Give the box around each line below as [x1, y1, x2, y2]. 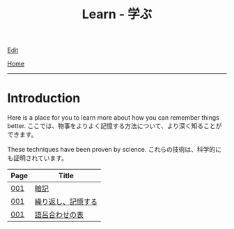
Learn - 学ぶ [81, 6, 153, 22]
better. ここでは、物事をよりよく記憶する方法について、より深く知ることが [7, 122, 222, 130]
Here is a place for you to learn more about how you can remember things [7, 113, 219, 122]
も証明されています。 [7, 154, 68, 162]
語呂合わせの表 [34, 210, 84, 220]
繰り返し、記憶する [34, 197, 98, 207]
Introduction [7, 90, 81, 106]
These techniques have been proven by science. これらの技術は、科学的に [7, 145, 221, 154]
